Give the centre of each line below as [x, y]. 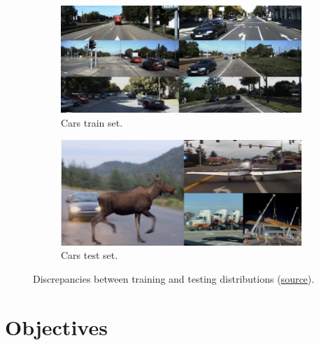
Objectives [56, 326]
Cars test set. [90, 255]
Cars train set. [92, 122]
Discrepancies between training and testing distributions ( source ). [174, 279]
